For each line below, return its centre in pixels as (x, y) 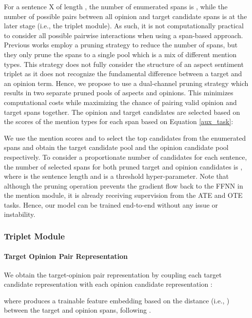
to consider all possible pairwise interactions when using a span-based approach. (124, 35)
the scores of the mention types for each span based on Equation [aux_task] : (119, 121)
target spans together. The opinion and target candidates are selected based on (122, 112)
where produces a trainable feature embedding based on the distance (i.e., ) (117, 300)
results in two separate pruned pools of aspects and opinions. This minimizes (119, 93)
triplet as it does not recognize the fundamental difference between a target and (123, 74)
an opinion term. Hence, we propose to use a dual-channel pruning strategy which (126, 83)
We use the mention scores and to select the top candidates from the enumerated (125, 138)
